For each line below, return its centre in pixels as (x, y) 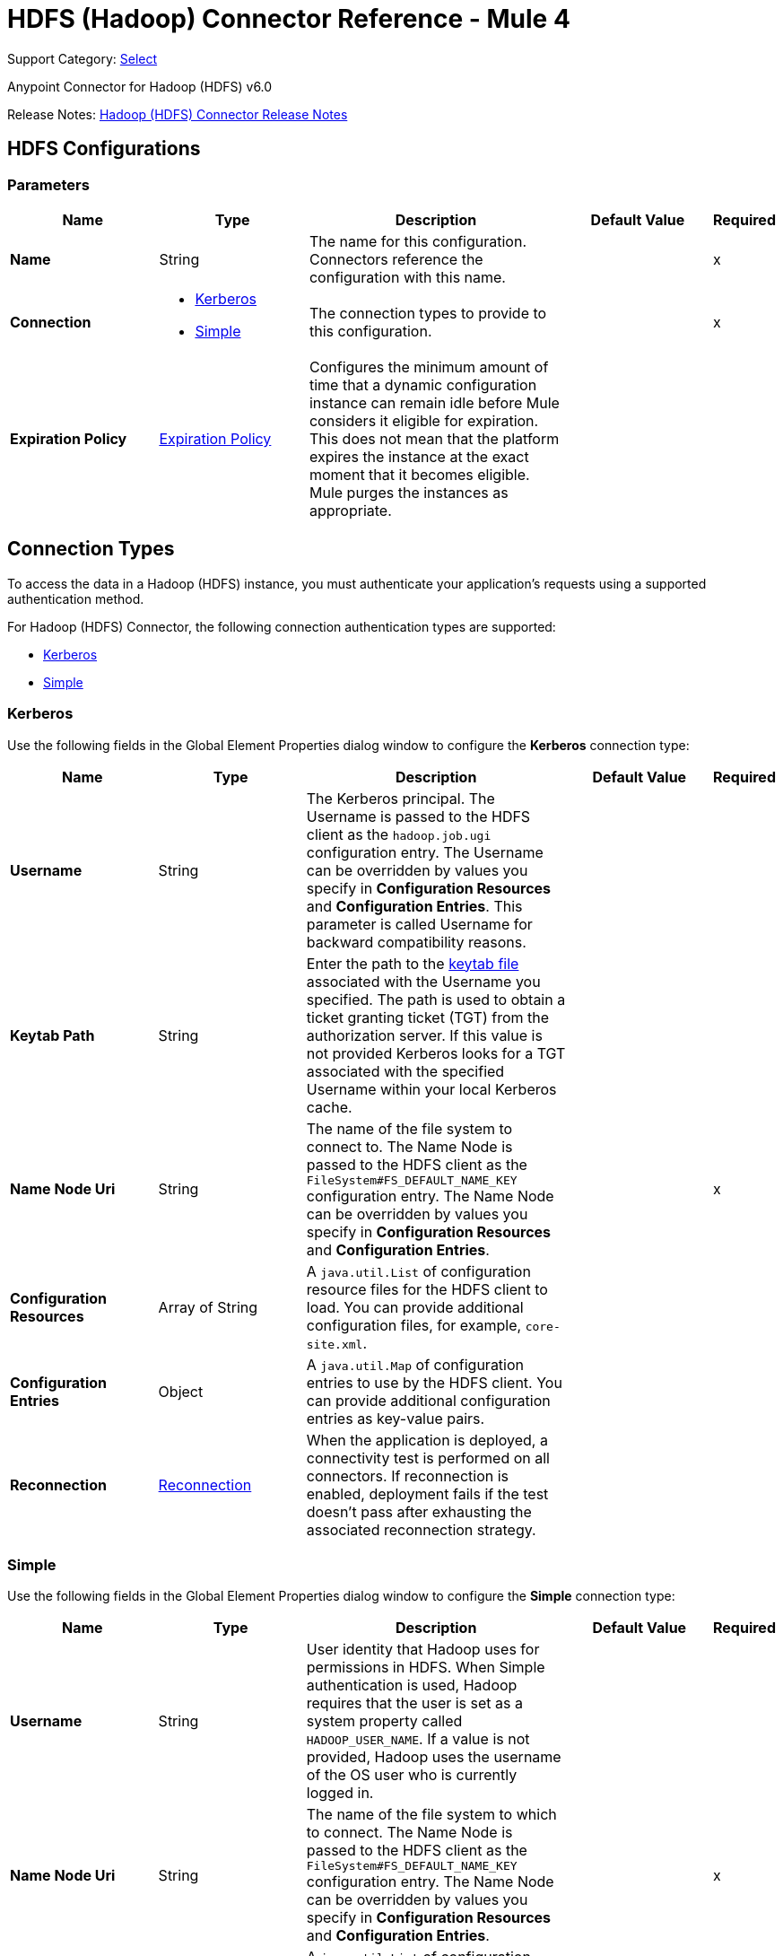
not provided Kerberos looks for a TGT (436, 1053)
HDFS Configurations (104, 149)
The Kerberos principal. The (400, 798)
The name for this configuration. (418, 241)
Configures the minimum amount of (429, 367)
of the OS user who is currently (412, 1775)
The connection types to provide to (428, 313)
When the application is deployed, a (427, 1440)
